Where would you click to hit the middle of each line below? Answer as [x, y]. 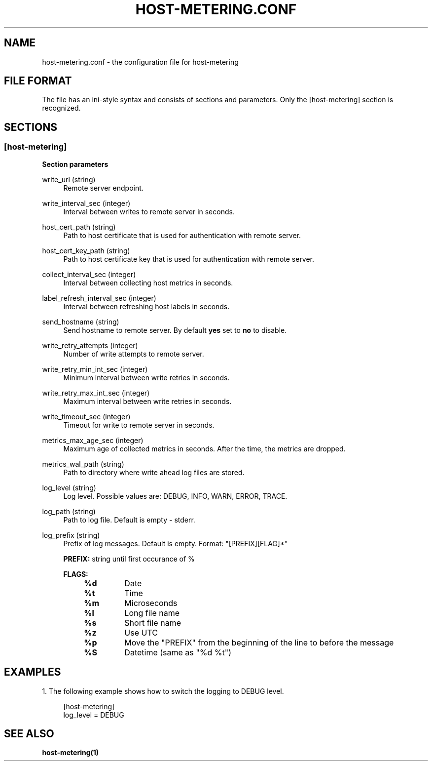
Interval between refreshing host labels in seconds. [146, 306]
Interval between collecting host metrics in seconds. [148, 282]
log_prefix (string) [71, 535]
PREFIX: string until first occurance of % [129, 559]
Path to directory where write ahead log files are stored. [154, 472]
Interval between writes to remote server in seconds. [149, 211]
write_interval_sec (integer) [86, 203]
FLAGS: [76, 574]
